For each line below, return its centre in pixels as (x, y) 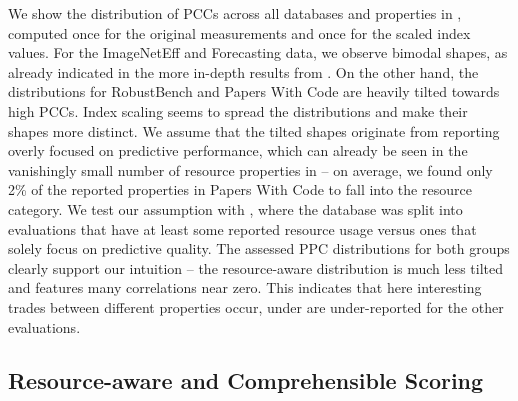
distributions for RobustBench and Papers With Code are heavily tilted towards (254, 91)
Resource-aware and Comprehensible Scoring (246, 380)
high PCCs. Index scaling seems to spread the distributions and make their (238, 110)
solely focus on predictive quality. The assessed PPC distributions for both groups (259, 248)
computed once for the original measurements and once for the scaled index (239, 32)
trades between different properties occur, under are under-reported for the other (256, 306)
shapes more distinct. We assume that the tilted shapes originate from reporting (254, 130)
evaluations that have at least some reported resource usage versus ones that (242, 228)
